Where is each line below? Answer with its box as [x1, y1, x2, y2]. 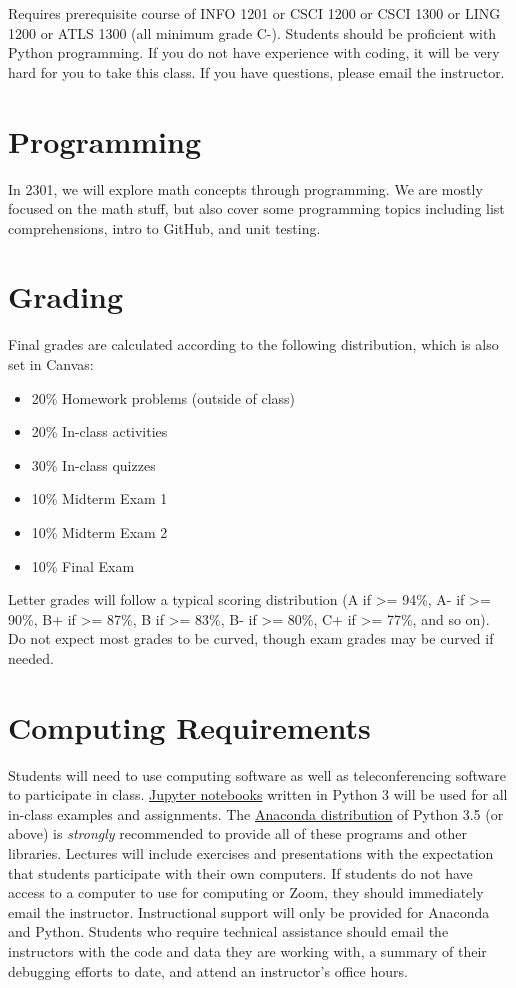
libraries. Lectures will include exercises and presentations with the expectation [8, 843, 494, 864]
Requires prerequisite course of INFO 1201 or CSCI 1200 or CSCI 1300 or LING [8, 3, 501, 23]
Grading [8, 276, 124, 317]
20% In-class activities [31, 421, 168, 442]
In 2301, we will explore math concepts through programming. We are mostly [8, 178, 483, 199]
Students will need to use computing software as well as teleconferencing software [8, 764, 506, 785]
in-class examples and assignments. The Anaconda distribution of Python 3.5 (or [8, 803, 504, 824]
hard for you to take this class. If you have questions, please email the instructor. [8, 61, 505, 82]
